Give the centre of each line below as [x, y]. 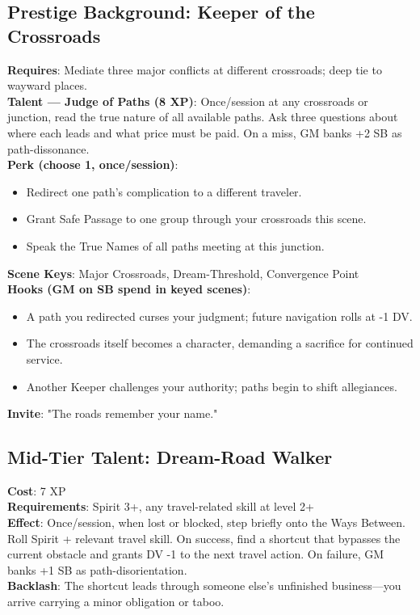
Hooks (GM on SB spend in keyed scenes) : [129, 289]
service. [44, 358]
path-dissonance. [48, 148]
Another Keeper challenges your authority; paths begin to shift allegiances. [212, 386]
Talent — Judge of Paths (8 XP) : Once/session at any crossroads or [188, 101]
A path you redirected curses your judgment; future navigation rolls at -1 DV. [219, 316]
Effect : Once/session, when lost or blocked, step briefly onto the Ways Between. [206, 522]
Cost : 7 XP [37, 490]
